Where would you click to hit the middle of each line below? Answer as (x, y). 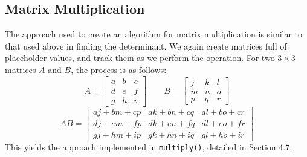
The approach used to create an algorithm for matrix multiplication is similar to (154, 34)
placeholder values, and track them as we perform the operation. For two (140, 58)
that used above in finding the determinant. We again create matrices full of (146, 46)
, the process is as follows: (119, 69)
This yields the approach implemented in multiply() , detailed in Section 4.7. (149, 146)
